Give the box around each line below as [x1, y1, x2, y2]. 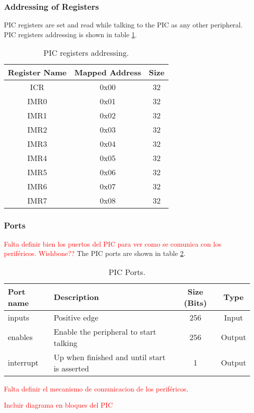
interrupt [8, 357, 39, 368]
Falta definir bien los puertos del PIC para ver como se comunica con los [4, 238, 221, 249]
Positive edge [53, 311, 99, 323]
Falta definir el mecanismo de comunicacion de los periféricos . [4, 383, 189, 393]
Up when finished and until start [53, 351, 166, 363]
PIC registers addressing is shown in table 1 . [4, 29, 137, 39]
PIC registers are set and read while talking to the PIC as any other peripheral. [4, 20, 243, 30]
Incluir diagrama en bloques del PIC [4, 400, 113, 410]
